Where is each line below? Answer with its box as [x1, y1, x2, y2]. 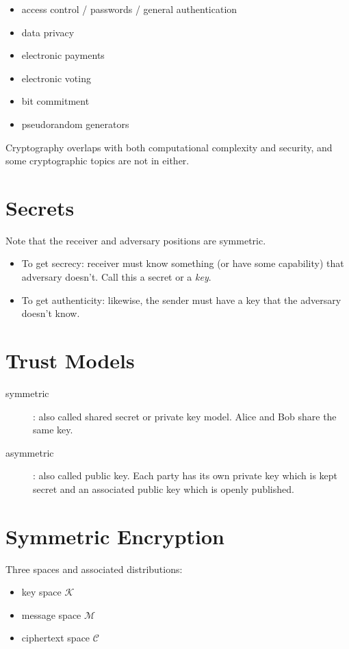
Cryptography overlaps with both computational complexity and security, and [5, 140, 333, 154]
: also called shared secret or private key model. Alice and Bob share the [33, 409, 337, 423]
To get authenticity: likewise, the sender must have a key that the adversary [21, 292, 341, 307]
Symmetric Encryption [5, 522, 225, 550]
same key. [33, 422, 73, 437]
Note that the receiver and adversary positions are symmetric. [5, 233, 266, 247]
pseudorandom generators [21, 116, 129, 131]
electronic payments [21, 48, 105, 62]
